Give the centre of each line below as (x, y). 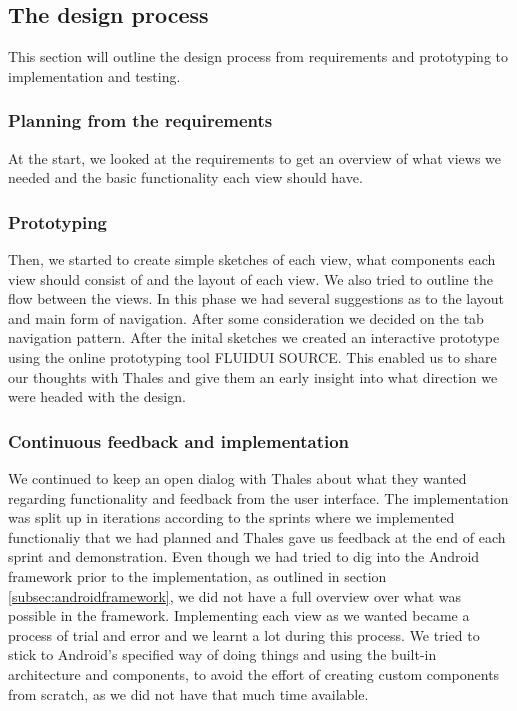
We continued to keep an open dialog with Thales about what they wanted (237, 477)
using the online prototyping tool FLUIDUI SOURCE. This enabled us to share (252, 356)
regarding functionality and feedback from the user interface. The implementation (258, 497)
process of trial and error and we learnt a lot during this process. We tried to (244, 634)
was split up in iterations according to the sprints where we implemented (231, 517)
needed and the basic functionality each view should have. (185, 177)
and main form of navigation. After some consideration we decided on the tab (246, 317)
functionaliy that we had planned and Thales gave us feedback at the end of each (257, 536)
